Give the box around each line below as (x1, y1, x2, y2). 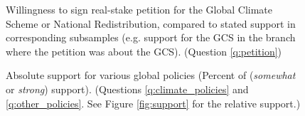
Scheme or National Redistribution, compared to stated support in (6, 16, 296, 31)
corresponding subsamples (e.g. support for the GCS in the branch (6, 30, 296, 45)
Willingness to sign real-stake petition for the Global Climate (6, 2, 272, 16)
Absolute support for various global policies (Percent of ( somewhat (6, 68, 296, 83)
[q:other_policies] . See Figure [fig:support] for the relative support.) (6, 95, 301, 110)
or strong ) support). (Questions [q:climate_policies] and (6, 81, 249, 96)
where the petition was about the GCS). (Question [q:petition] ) (6, 43, 282, 58)
